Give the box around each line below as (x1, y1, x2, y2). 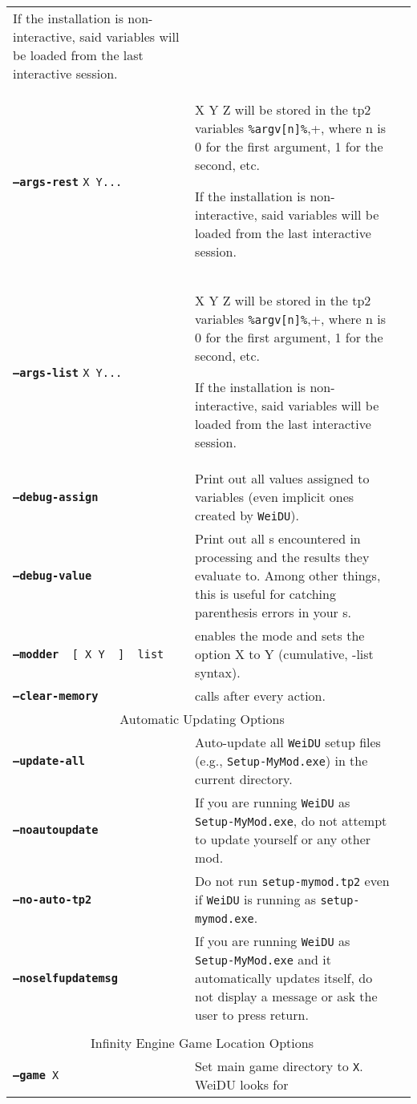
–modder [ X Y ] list (13, 647, 164, 661)
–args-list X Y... (13, 366, 123, 379)
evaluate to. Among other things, (195, 566, 381, 584)
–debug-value (13, 568, 92, 582)
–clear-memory (13, 689, 99, 702)
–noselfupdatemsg (13, 971, 118, 985)
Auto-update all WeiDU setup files (195, 733, 381, 751)
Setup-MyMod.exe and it (195, 950, 331, 969)
